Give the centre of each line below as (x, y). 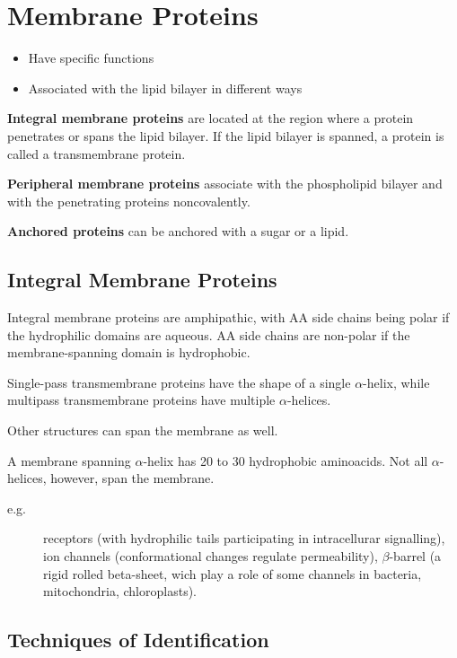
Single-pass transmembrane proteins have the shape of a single (179, 382)
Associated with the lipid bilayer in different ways (165, 88)
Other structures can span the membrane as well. (143, 430)
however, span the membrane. (132, 478)
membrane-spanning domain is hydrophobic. (129, 352)
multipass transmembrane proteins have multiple (141, 400)
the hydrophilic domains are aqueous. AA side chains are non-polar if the (209, 334)
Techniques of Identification (138, 640)
